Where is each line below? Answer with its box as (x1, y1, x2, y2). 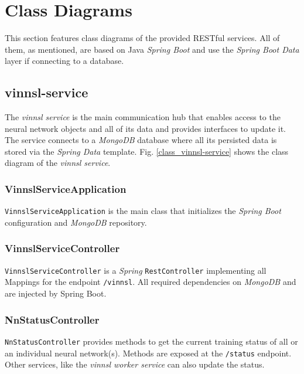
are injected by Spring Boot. (5, 287, 107, 300)
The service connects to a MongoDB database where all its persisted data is (5, 134, 277, 146)
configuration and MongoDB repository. (5, 216, 147, 228)
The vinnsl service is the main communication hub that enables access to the (5, 111, 281, 123)
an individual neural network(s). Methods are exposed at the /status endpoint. (5, 346, 292, 359)
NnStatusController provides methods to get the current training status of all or (5, 335, 298, 347)
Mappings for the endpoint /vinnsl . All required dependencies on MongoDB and (5, 276, 296, 288)
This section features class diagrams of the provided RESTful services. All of (5, 32, 280, 44)
